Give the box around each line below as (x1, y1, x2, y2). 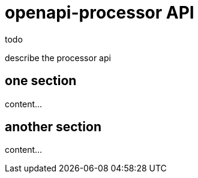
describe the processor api (5, 52, 111, 63)
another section (5, 119, 101, 135)
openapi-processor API (5, 2, 194, 23)
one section (5, 73, 77, 89)
